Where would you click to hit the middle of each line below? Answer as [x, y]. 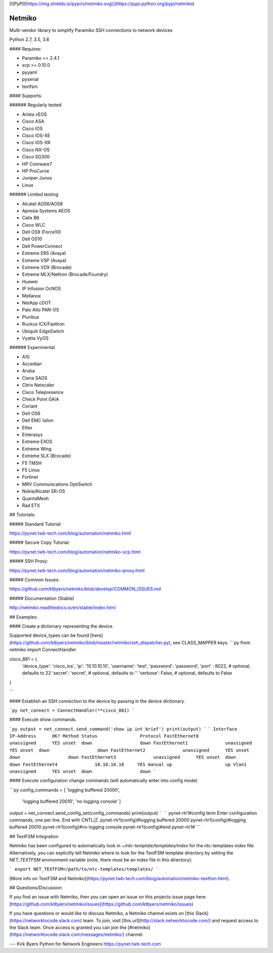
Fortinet [30, 477]
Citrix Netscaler [38, 385]
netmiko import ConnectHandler [43, 649]
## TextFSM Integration [34, 836]
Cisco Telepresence [43, 392]
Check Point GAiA [40, 399]
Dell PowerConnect [42, 246]
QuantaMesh [35, 498]
